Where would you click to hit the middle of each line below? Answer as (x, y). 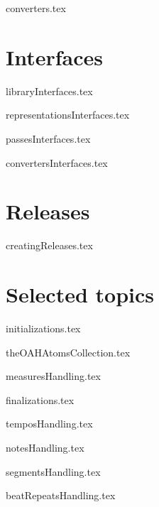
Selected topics (80, 294)
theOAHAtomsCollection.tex (68, 352)
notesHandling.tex (45, 447)
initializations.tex (43, 328)
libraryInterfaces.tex (49, 91)
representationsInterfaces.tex (68, 115)
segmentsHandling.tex (53, 471)
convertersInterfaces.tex (57, 162)
